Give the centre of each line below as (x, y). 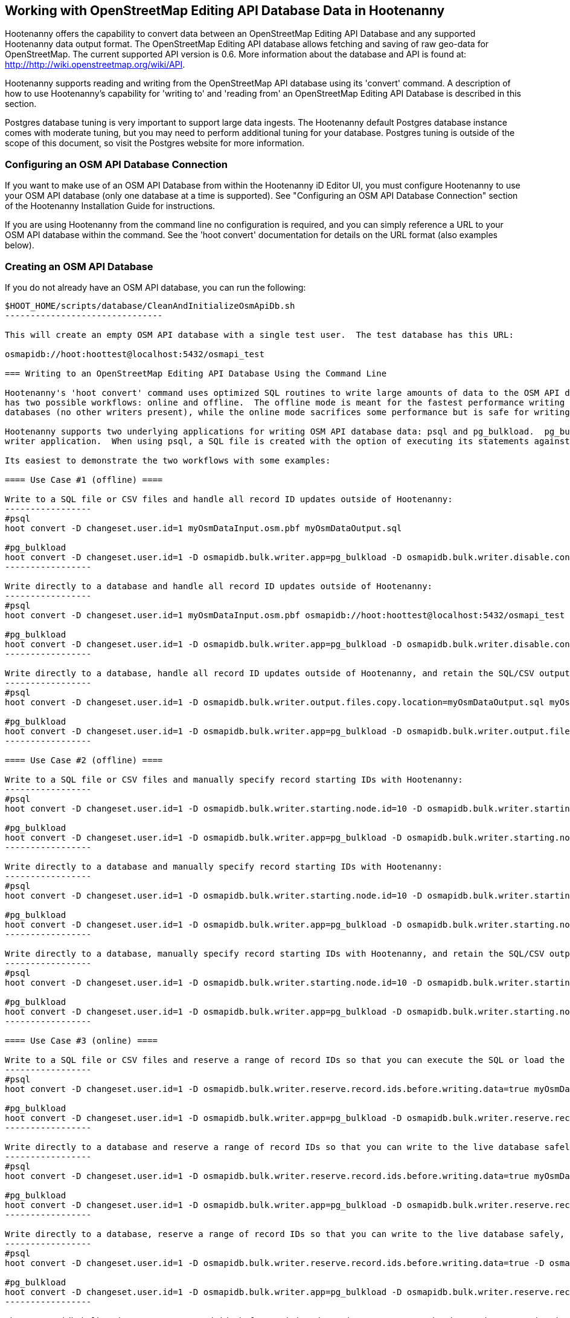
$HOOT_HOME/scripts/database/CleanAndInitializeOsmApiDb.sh (150, 305)
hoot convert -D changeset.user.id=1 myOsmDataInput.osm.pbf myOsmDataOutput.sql (203, 528)
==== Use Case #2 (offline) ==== (84, 760)
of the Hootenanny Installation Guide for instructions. (110, 206)
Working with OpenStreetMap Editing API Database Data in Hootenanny (225, 11)
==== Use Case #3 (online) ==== (81, 1040)
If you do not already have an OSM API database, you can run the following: (155, 287)
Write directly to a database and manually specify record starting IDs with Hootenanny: (224, 866)
